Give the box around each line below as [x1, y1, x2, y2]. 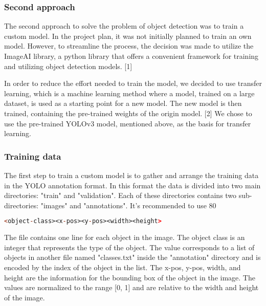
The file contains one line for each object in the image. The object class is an [4, 232, 245, 243]
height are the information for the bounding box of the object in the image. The [4, 272, 255, 282]
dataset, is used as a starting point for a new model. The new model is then [4, 98, 242, 108]
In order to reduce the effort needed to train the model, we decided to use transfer [4, 78, 262, 89]
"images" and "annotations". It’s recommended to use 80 [40, 200, 216, 210]
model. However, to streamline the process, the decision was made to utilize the [4, 40, 254, 51]
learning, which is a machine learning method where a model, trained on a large [4, 88, 255, 98]
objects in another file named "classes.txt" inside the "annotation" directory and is [4, 252, 261, 263]
